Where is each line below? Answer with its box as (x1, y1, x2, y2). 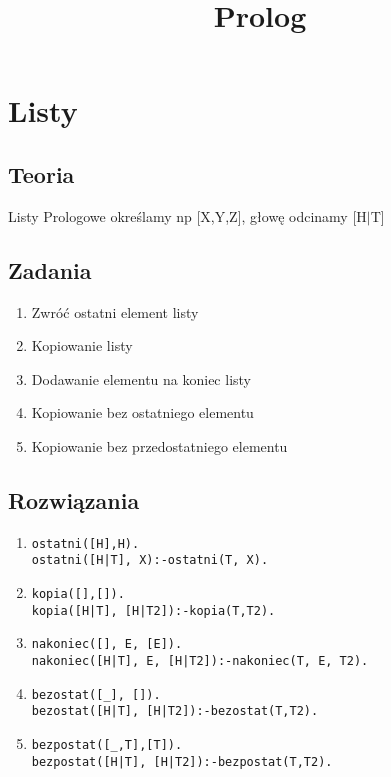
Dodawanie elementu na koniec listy (31, 368, 251, 389)
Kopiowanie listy (31, 335, 133, 356)
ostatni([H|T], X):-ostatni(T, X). (31, 553, 269, 568)
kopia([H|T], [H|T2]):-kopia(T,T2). (31, 603, 276, 618)
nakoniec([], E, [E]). (31, 637, 183, 652)
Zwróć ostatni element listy (31, 301, 199, 322)
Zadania (8, 254, 92, 285)
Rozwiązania (8, 484, 140, 515)
